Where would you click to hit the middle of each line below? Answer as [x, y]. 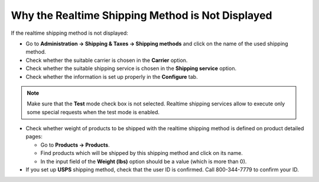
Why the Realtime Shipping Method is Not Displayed [141, 15]
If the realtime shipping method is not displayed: [69, 33]
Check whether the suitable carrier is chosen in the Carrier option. [107, 60]
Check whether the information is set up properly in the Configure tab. [112, 77]
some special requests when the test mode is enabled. [93, 112]
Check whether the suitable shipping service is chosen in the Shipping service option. [131, 68]
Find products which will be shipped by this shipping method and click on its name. [142, 153]
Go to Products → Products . [75, 145]
